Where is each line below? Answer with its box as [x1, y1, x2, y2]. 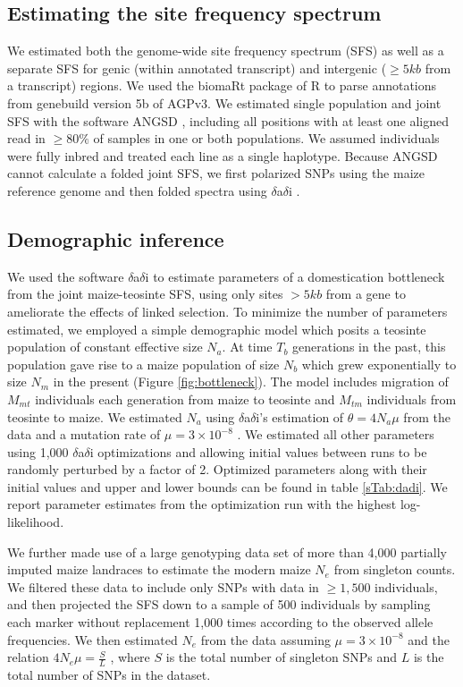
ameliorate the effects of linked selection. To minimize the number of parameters [7, 301, 448, 320]
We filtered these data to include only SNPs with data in [7, 577, 319, 596]
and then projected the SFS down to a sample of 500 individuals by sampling [7, 595, 431, 614]
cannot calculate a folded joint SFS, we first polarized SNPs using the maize [7, 164, 425, 182]
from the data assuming [200, 630, 331, 649]
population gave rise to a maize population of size [7, 354, 280, 373]
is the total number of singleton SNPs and [165, 648, 398, 666]
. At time [222, 337, 273, 356]
